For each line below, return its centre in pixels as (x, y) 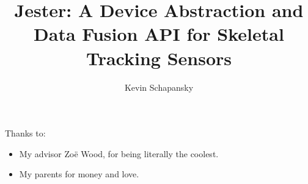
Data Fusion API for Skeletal (159, 34)
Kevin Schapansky (159, 87)
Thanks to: (25, 133)
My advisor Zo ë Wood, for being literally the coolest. (119, 153)
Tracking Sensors (159, 58)
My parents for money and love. (79, 174)
